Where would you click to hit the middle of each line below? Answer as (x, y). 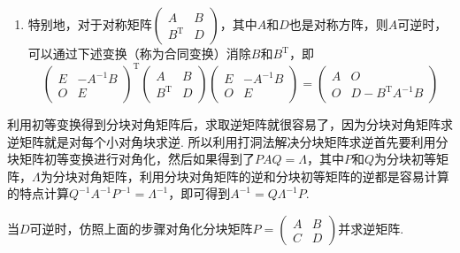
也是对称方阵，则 (338, 24)
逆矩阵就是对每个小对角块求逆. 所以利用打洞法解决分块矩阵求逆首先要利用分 (228, 141)
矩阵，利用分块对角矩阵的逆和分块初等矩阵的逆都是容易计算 (276, 176)
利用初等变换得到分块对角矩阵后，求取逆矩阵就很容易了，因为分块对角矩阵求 (230, 124)
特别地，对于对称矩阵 (90, 24)
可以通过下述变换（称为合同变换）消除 (139, 53)
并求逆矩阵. (371, 229)
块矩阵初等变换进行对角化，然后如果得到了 (131, 159)
